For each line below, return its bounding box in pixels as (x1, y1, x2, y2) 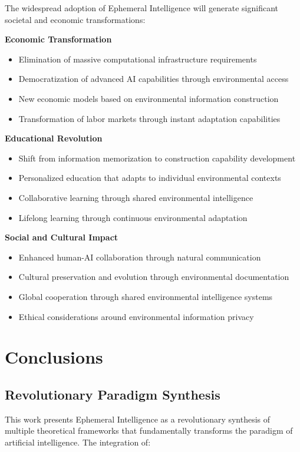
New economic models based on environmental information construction (18, 92, 279, 104)
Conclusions (5, 345, 103, 369)
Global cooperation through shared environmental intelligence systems (18, 290, 273, 302)
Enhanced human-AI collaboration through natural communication (18, 250, 261, 263)
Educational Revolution (5, 132, 103, 144)
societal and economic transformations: (5, 13, 146, 25)
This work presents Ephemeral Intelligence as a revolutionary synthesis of (5, 413, 271, 425)
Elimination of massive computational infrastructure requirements (18, 52, 257, 65)
